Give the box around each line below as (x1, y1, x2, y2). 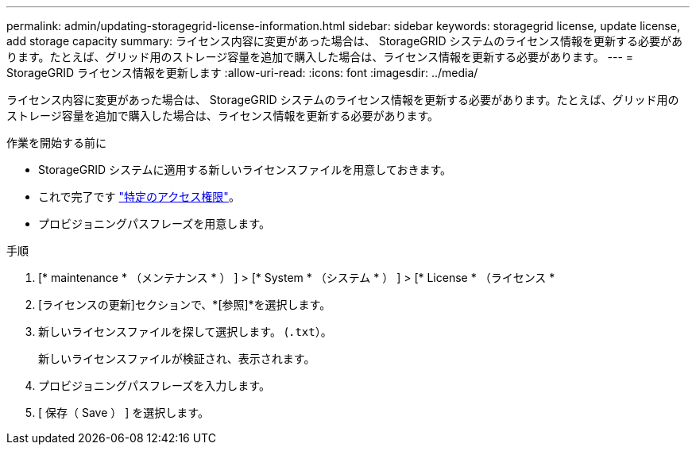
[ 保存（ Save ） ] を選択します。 (38, 406, 209, 419)
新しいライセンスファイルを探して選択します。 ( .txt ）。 (38, 325, 332, 338)
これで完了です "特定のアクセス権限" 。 (38, 190, 240, 203)
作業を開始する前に (6, 136, 106, 149)
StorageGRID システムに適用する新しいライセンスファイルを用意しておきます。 (38, 163, 452, 176)
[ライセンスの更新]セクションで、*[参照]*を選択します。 (38, 298, 331, 311)
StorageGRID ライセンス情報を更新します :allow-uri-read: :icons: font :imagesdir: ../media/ (6, 66, 478, 79)
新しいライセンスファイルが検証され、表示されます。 (38, 352, 315, 365)
